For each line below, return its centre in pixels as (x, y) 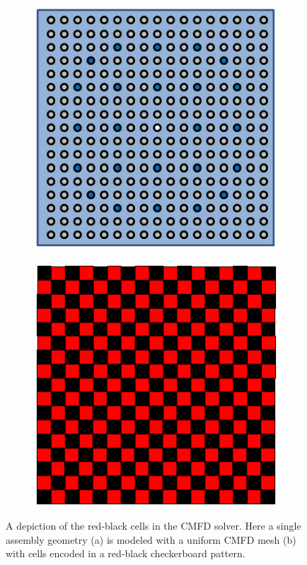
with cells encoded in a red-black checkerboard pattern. (126, 553)
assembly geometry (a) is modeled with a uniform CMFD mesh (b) (151, 539)
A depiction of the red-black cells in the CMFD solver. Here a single (153, 526)
